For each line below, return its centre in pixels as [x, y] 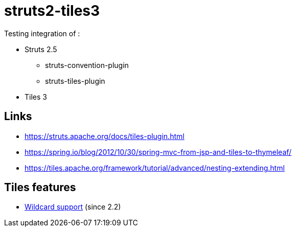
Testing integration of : [42, 33]
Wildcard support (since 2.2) [73, 207]
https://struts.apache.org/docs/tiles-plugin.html [105, 136]
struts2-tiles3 [52, 11]
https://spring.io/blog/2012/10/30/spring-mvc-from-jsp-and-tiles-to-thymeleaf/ [158, 152]
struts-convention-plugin [87, 65]
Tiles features [40, 188]
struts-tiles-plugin [75, 81]
